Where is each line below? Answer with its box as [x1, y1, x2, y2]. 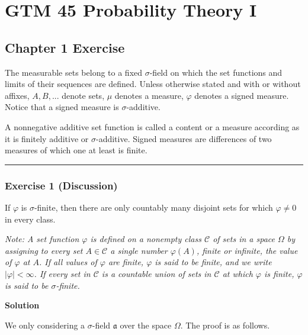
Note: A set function [5, 233, 79, 245]
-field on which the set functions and [149, 66, 283, 78]
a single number [110, 244, 168, 256]
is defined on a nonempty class [90, 233, 201, 245]
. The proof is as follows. [180, 318, 270, 331]
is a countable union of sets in [101, 267, 211, 279]
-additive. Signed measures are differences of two [95, 132, 272, 144]
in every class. [5, 212, 56, 225]
